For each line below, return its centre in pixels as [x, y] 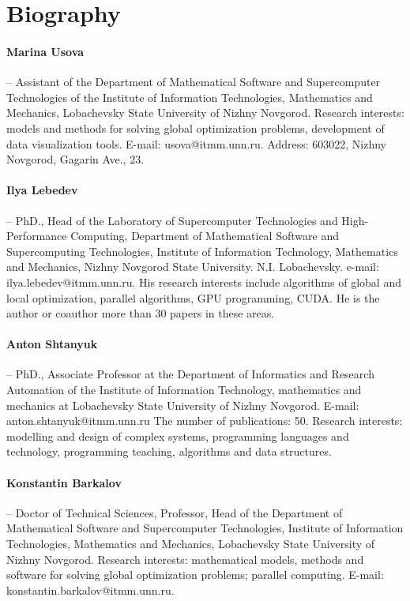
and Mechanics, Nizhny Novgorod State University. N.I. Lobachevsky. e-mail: [193, 267]
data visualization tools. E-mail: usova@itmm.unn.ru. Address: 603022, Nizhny [196, 143]
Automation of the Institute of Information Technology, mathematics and [184, 390]
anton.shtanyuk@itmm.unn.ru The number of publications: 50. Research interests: [205, 421]
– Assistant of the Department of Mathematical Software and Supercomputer [194, 82]
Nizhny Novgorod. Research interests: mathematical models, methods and [185, 559]
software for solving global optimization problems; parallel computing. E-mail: [195, 575]
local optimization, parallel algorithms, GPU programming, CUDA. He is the [193, 297]
